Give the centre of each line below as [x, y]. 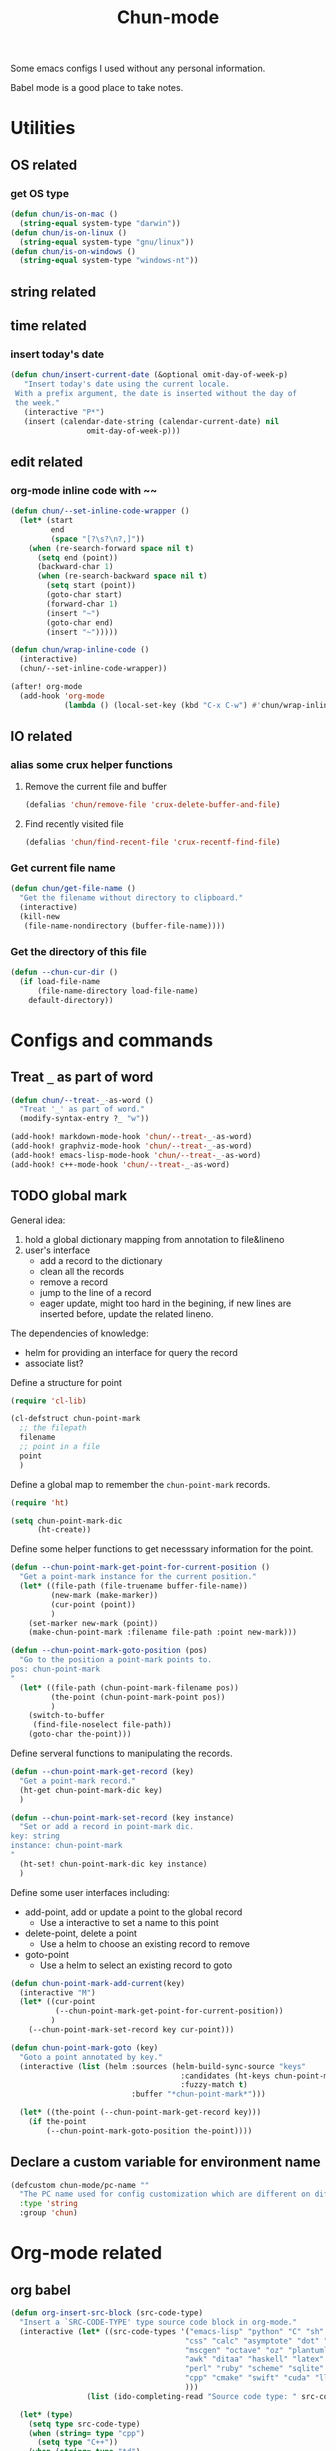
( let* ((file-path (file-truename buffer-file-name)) [133, 1586]
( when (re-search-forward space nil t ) [111, 548]
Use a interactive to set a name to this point [129, 1922]
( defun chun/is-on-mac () [64, 214]
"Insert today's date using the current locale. [126, 384]
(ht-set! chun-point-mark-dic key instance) [113, 1864]
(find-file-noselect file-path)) [102, 1725]
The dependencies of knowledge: [80, 1333]
